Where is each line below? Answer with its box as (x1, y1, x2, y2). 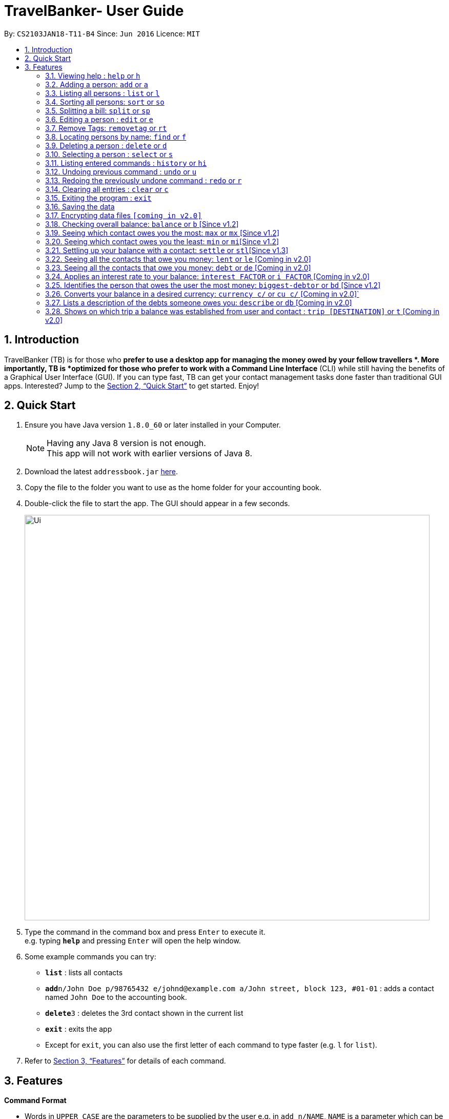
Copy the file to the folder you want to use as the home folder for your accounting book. (25, 483, 322, 492)
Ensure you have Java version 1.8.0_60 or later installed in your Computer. (25, 420, 281, 430)
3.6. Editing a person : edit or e (45, 114, 153, 124)
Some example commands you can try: (25, 952, 156, 961)
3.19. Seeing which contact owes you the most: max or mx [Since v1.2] (45, 228, 279, 237)
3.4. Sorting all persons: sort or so (45, 97, 165, 106)
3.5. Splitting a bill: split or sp (45, 106, 150, 115)
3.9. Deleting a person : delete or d (45, 141, 167, 150)
